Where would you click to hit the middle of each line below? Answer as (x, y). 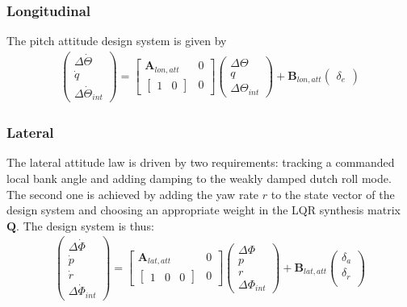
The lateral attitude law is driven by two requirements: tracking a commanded (201, 162)
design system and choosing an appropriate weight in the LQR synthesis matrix (203, 210)
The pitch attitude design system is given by (117, 41)
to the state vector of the (333, 194)
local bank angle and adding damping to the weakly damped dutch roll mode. (199, 178)
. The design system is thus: (85, 225)
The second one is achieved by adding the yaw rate (133, 194)
